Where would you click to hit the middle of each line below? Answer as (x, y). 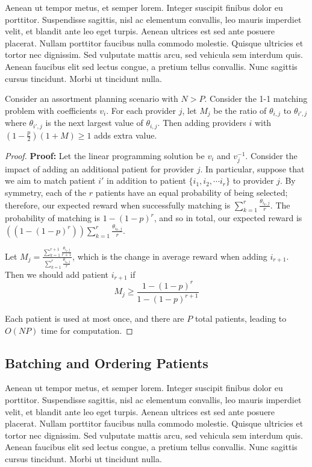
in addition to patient (146, 180)
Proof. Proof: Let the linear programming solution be (105, 155)
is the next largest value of (94, 123)
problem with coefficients (51, 110)
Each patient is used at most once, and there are (95, 318)
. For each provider (141, 110)
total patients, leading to (241, 318)
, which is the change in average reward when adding (170, 256)
